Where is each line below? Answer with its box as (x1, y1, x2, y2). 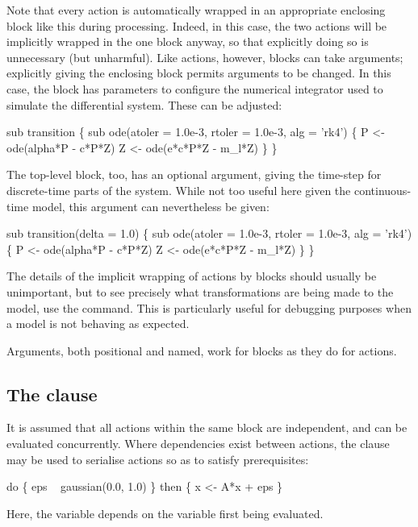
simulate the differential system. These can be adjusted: (6, 96, 282, 113)
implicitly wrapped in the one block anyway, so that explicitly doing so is (6, 33, 369, 50)
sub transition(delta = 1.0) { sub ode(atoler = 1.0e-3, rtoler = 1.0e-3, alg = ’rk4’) (6, 225, 412, 242)
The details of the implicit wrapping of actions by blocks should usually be (6, 268, 377, 284)
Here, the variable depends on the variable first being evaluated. (6, 504, 324, 521)
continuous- (353, 181, 412, 198)
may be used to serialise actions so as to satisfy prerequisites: (6, 450, 309, 467)
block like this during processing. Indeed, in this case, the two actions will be (6, 17, 387, 34)
